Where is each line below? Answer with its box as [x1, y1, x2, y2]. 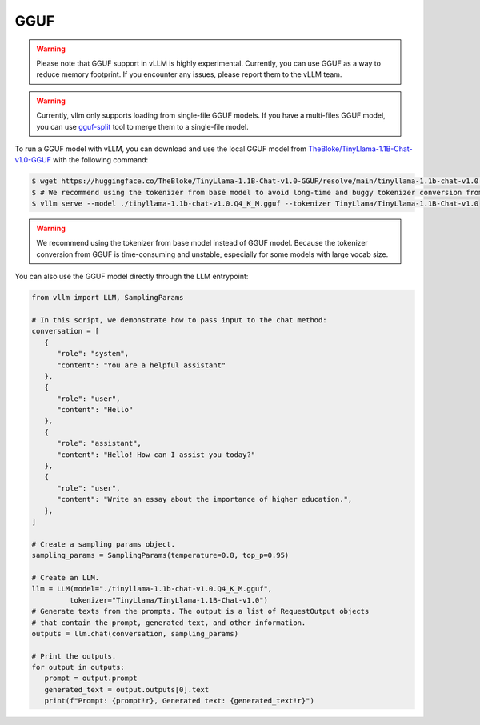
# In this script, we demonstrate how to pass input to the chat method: [31, 315, 327, 324]
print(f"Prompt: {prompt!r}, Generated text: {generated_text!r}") [44, 696, 315, 706]
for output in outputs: [31, 663, 126, 672]
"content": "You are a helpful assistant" [57, 360, 226, 370]
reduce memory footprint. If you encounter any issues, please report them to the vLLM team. [36, 70, 342, 79]
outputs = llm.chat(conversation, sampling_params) [31, 629, 239, 638]
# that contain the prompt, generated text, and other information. [31, 618, 306, 627]
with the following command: [53, 155, 149, 165]
